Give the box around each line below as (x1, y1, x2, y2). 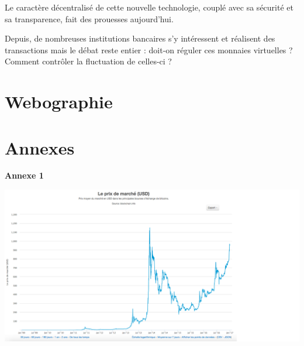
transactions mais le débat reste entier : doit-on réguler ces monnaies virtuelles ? (5, 43, 293, 56)
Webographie (5, 90, 113, 114)
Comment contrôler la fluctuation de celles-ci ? (5, 55, 172, 67)
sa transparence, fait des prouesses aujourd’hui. (5, 12, 174, 25)
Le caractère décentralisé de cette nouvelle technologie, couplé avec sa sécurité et (5, 1, 293, 13)
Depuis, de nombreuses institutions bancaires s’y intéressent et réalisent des (5, 32, 275, 44)
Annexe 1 (5, 169, 44, 181)
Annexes (5, 135, 75, 159)
